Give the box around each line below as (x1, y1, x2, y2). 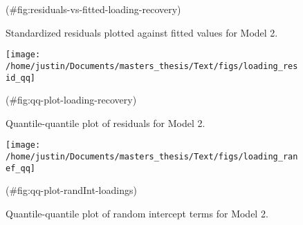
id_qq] (6, 72, 35, 83)
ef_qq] (6, 163, 35, 173)
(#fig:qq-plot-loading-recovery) (6, 92, 137, 107)
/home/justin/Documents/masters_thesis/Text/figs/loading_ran (6, 152, 298, 162)
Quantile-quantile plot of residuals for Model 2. (6, 115, 205, 130)
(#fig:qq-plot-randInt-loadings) (6, 183, 137, 197)
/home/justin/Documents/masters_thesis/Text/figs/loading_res (6, 61, 298, 71)
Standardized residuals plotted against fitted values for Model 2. (6, 25, 278, 39)
